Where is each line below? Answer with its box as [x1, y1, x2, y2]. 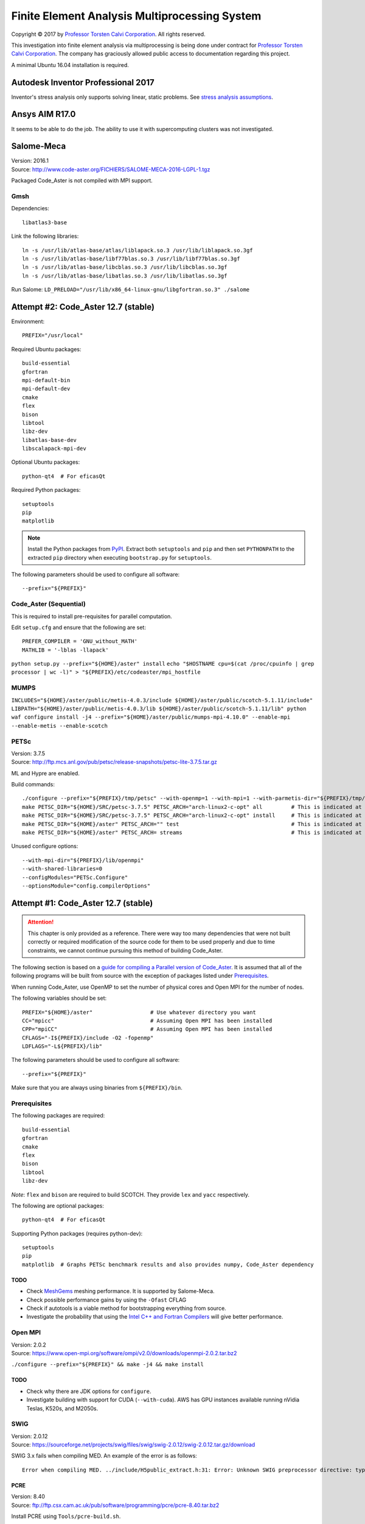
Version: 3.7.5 [11, 750, 46, 757]
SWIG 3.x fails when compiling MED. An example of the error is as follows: [11, 1452, 197, 1459]
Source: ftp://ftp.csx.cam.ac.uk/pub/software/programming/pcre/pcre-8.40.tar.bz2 [11, 1501, 220, 1509]
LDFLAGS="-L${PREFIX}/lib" [22, 1043, 103, 1050]
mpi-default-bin [22, 377, 71, 383]
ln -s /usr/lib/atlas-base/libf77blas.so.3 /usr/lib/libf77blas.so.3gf [22, 255, 240, 262]
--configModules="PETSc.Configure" [22, 874, 128, 881]
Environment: [11, 318, 45, 325]
